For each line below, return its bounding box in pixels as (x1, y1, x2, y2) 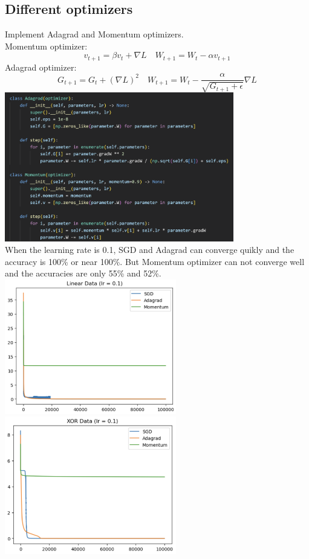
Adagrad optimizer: (5, 60, 77, 73)
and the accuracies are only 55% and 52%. (5, 267, 161, 279)
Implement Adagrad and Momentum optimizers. (5, 28, 184, 40)
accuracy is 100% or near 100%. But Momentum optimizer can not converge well (5, 255, 305, 267)
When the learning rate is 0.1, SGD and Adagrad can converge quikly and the (5, 243, 294, 256)
